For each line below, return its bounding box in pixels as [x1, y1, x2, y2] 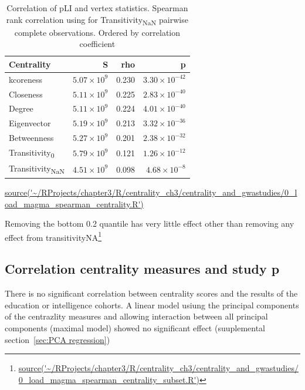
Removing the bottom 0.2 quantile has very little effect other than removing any [5, 217, 294, 230]
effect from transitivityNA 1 [5, 229, 102, 243]
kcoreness [9, 73, 42, 85]
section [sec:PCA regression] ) [5, 333, 110, 345]
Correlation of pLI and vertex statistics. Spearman [6, 2, 188, 14]
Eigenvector [9, 117, 51, 129]
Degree [9, 102, 33, 115]
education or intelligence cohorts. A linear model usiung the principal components [5, 298, 299, 311]
